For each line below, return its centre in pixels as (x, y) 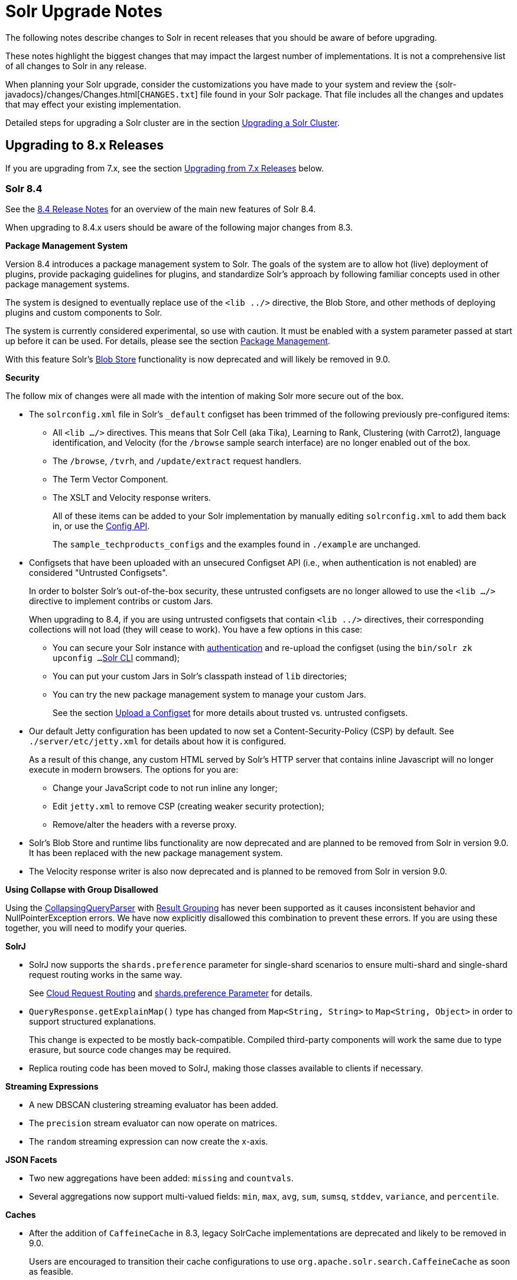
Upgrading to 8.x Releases (84, 145)
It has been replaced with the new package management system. (156, 853)
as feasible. (51, 1272)
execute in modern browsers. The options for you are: (134, 770)
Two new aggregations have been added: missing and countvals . (161, 1178)
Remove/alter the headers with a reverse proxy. (145, 825)
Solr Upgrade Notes (84, 11)
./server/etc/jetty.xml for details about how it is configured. (158, 741)
